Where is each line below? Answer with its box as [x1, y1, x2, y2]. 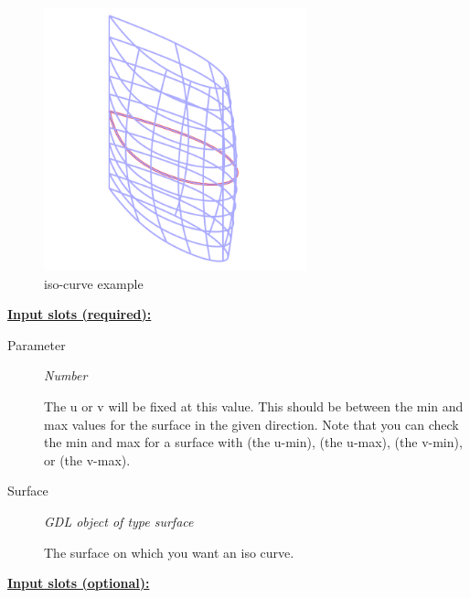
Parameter [7, 335, 66, 354]
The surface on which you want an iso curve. [44, 542, 294, 561]
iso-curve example [44, 273, 144, 293]
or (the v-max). [44, 450, 131, 469]
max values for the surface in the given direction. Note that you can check [44, 414, 459, 433]
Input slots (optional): [7, 573, 150, 593]
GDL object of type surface [44, 511, 194, 530]
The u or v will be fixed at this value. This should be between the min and [44, 396, 464, 415]
